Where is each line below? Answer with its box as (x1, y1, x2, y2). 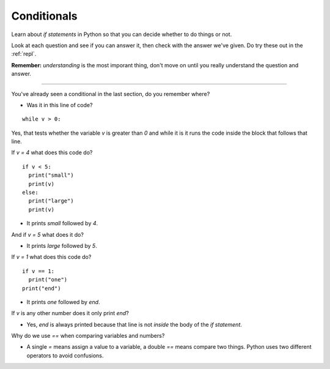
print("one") (28, 276, 68, 283)
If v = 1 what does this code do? (11, 253, 92, 261)
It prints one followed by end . (26, 298, 100, 305)
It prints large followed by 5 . (26, 242, 97, 249)
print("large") (28, 198, 74, 204)
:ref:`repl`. (11, 50, 37, 58)
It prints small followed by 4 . (26, 220, 98, 227)
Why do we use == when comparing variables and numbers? (11, 332, 165, 340)
